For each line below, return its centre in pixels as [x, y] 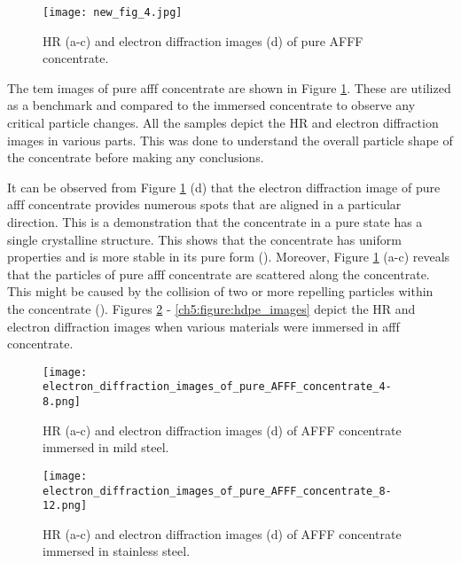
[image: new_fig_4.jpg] [113, 12]
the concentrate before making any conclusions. [136, 157]
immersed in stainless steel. [117, 551]
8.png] [62, 402]
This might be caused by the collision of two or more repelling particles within [220, 291]
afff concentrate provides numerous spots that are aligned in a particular [204, 204]
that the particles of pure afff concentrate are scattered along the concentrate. [219, 274]
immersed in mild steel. [106, 447]
